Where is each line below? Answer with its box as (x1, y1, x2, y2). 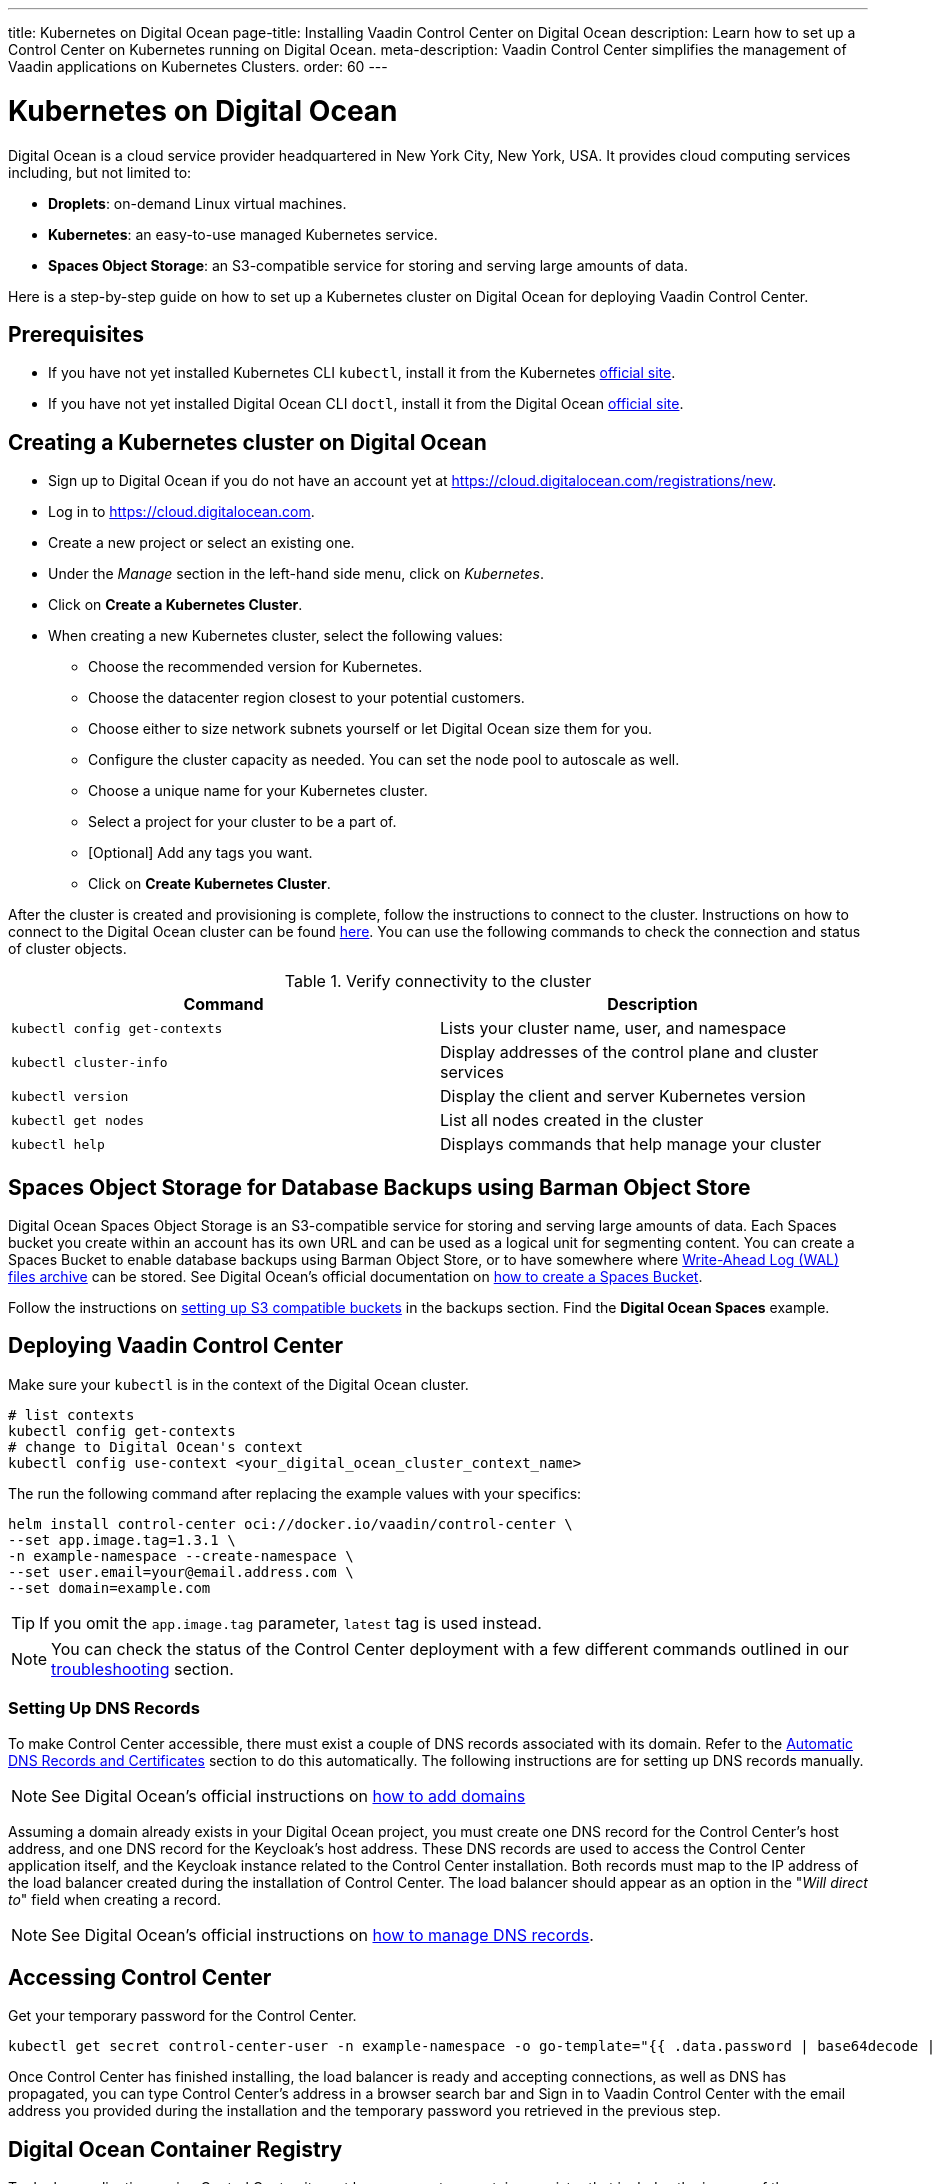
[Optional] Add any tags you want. (88, 844, 313, 862)
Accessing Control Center (8, 1965, 272, 1991)
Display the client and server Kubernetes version (440, 1086, 806, 1107)
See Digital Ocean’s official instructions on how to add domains (51, 1785, 526, 1806)
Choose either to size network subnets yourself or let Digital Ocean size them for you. (88, 720, 653, 738)
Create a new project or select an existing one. (48, 534, 355, 552)
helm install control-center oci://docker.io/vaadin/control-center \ (8, 1515, 573, 1532)
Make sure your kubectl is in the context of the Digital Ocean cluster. (8, 1375, 469, 1393)
